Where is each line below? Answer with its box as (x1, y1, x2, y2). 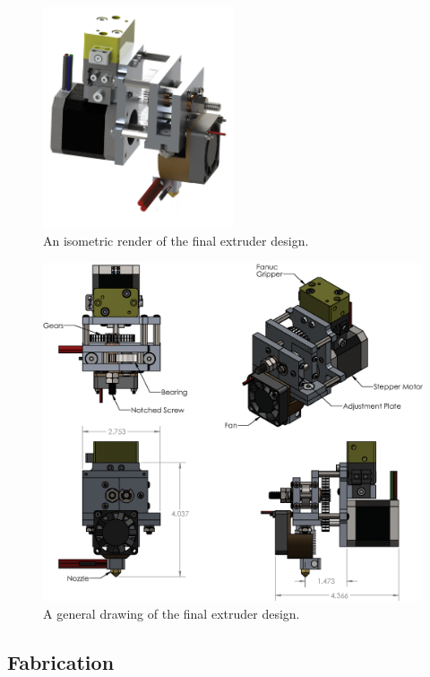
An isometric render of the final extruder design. (43, 231, 309, 249)
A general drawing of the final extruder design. (43, 603, 300, 622)
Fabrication (7, 647, 115, 675)
